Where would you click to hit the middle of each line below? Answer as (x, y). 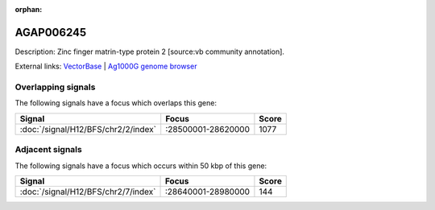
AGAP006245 (51, 32)
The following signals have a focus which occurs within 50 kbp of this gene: (141, 166)
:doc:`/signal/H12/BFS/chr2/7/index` (88, 191)
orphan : (29, 9)
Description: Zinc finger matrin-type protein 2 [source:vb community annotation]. (150, 51)
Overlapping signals (55, 87)
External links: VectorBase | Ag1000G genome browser (106, 66)
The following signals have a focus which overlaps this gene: (116, 103)
